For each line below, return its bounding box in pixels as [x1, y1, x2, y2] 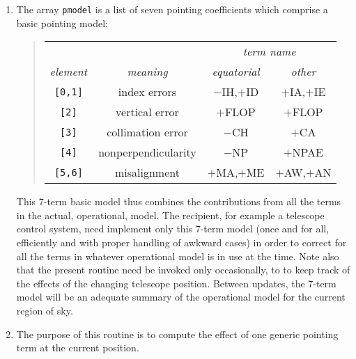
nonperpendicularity [98, 144, 196, 161]
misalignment [114, 164, 180, 181]
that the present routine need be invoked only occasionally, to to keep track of [16, 262, 350, 277]
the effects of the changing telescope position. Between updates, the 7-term [16, 276, 336, 290]
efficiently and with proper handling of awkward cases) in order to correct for [16, 235, 347, 250]
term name [242, 43, 296, 60]
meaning [127, 63, 168, 80]
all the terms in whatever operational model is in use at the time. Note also [16, 248, 339, 263]
